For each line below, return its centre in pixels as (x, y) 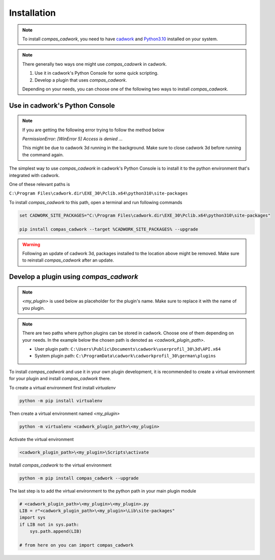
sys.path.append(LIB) (56, 531)
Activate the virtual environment (41, 439)
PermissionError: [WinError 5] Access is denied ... (72, 139)
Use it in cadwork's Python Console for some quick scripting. (96, 73)
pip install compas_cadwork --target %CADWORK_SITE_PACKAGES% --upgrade (109, 229)
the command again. (43, 154)
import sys (32, 518)
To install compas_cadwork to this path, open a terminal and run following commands (96, 202)
